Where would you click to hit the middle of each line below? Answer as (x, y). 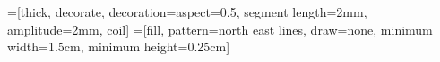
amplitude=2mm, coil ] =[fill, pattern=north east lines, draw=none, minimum (220, 29)
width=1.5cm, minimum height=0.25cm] (119, 46)
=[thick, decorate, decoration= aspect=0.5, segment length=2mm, (187, 12)
